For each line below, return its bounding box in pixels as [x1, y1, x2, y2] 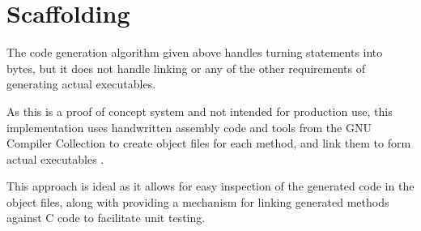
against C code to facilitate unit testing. [6, 209, 206, 226]
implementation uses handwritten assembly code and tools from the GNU [6, 118, 372, 135]
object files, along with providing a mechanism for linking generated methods [6, 193, 389, 210]
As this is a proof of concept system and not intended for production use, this [6, 102, 393, 119]
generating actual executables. [6, 75, 156, 92]
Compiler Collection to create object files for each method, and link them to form [6, 135, 411, 152]
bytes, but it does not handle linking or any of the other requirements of [6, 59, 365, 76]
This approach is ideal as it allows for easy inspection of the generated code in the [6, 178, 415, 195]
